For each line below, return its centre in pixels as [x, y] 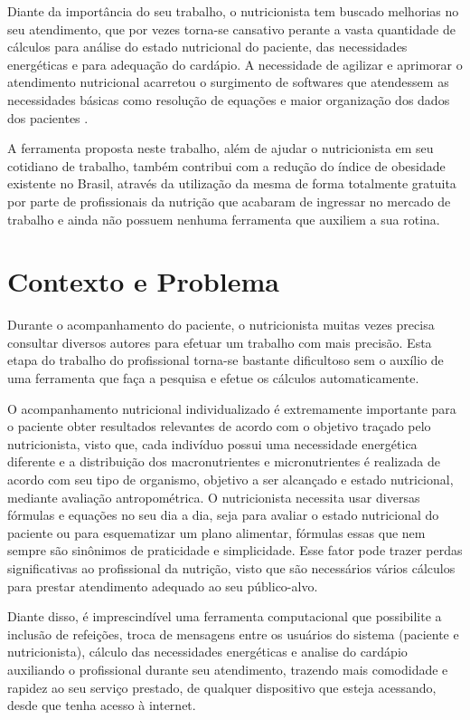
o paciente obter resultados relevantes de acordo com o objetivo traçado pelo [219, 426]
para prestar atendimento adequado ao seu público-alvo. [163, 586]
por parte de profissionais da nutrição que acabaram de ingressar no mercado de [229, 201]
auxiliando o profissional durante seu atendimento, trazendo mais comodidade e [228, 669]
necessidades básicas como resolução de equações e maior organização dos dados [229, 99]
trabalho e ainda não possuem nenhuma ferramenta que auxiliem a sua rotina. [224, 219]
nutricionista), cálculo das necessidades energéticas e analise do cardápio [207, 652]
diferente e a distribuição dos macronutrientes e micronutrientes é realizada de [224, 461]
